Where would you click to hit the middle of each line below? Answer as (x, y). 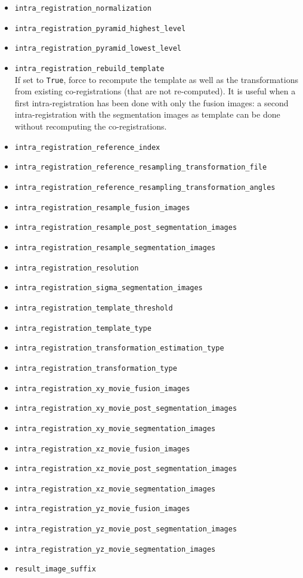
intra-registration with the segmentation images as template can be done (147, 114)
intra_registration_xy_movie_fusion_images (102, 388)
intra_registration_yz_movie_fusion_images (102, 509)
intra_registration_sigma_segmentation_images (109, 288)
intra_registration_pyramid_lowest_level (98, 49)
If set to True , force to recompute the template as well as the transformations (156, 79)
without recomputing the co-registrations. (91, 126)
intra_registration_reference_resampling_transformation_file (141, 167)
